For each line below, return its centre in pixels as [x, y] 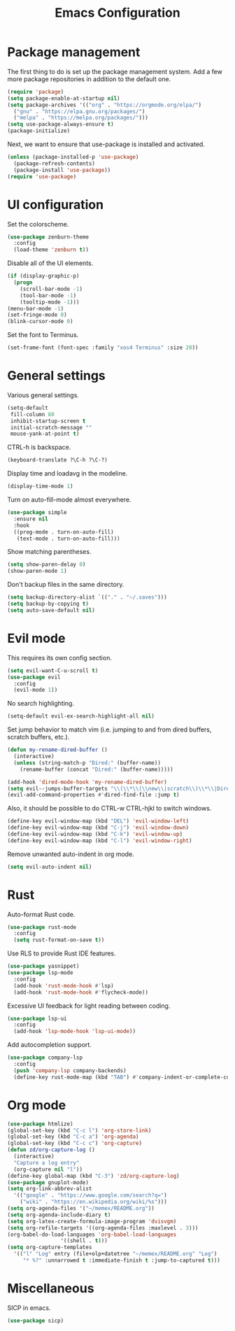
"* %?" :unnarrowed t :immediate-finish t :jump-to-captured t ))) [121, 1260]
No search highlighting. [41, 704]
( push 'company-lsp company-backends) [70, 1070]
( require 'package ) [36, 92]
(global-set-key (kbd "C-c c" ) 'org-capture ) [74, 1144]
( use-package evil [34, 677]
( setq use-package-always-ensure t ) [60, 124]
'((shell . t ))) [84, 1241]
